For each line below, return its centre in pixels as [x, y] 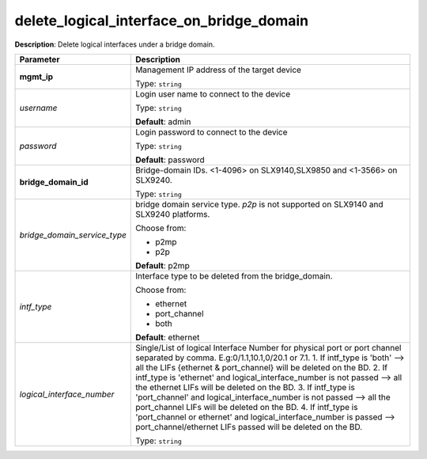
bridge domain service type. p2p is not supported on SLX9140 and [259, 204]
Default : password [170, 160]
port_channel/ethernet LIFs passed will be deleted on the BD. [249, 427]
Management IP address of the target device [219, 70]
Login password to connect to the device [212, 132]
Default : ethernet [168, 337]
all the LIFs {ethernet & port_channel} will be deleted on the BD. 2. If [261, 367]
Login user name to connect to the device [213, 93]
